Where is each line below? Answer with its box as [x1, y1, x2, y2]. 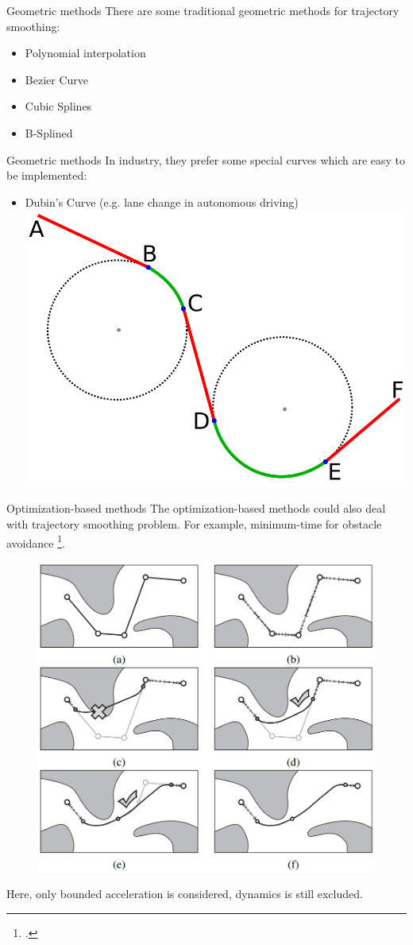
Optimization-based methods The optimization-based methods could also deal [6, 500, 386, 517]
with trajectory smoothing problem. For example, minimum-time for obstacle [6, 515, 382, 532]
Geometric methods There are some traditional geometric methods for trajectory [6, 2, 399, 18]
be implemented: [6, 167, 87, 184]
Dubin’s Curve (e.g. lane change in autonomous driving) [25, 193, 299, 210]
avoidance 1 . [6, 532, 65, 551]
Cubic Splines [25, 98, 92, 114]
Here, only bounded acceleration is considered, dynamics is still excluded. [6, 885, 363, 902]
